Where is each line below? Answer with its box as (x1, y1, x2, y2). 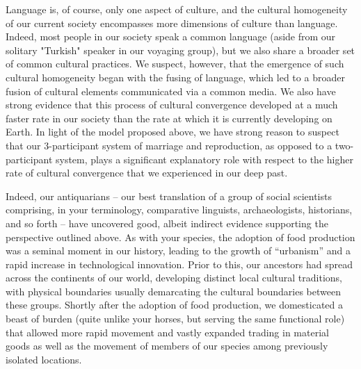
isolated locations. (6, 352, 82, 366)
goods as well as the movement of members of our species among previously (6, 338, 328, 353)
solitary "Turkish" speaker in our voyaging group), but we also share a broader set (6, 42, 355, 57)
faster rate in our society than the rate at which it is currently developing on (6, 110, 332, 125)
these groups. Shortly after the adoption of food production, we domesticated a (6, 297, 343, 312)
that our (6, 138, 41, 152)
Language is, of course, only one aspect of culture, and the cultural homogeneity (6, 2, 348, 16)
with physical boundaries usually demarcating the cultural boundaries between (6, 284, 341, 298)
